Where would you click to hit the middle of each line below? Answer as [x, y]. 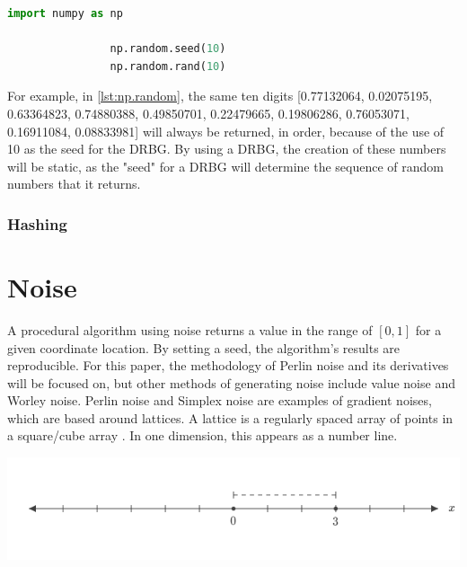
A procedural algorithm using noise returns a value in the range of [190, 329]
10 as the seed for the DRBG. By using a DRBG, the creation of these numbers [227, 149]
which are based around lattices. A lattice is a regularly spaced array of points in [230, 417]
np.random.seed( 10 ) [168, 49]
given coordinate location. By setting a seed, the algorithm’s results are [204, 347]
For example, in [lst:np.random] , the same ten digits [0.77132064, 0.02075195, [220, 96]
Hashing [37, 223]
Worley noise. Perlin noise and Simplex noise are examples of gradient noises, [220, 400]
